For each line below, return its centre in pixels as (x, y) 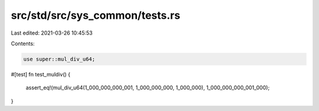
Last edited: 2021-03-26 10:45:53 (52, 33)
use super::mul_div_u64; (59, 59)
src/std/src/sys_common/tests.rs (95, 15)
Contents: (23, 43)
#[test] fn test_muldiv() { (41, 74)
